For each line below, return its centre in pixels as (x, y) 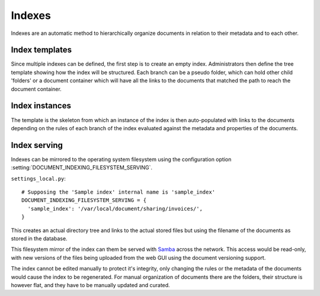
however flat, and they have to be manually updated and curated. (90, 285)
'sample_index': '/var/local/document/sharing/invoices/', (115, 208)
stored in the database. (39, 238)
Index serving (37, 145)
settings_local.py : (39, 178)
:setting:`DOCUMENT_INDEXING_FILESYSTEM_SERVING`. (82, 168)
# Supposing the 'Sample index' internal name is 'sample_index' (119, 192)
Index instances (41, 106)
